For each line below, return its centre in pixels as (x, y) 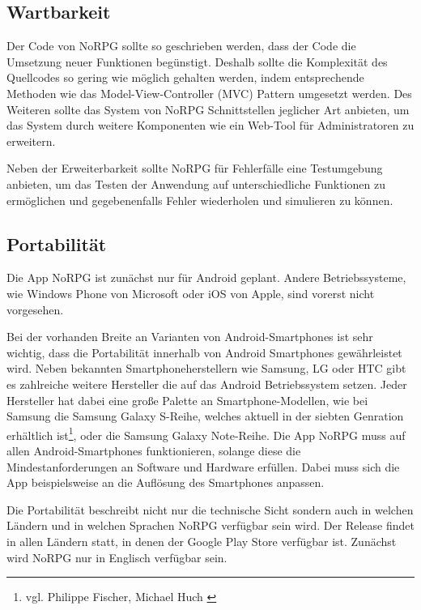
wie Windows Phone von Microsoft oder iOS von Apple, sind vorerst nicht (191, 293)
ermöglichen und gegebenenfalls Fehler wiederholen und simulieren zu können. (200, 200)
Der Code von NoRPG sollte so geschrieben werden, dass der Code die (181, 46)
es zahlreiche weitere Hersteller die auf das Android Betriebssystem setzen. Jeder (207, 384)
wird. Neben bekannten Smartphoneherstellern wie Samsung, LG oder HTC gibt (206, 368)
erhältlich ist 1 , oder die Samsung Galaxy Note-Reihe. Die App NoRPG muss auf (206, 433)
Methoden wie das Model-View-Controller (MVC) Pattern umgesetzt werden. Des (209, 93)
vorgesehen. (35, 309)
